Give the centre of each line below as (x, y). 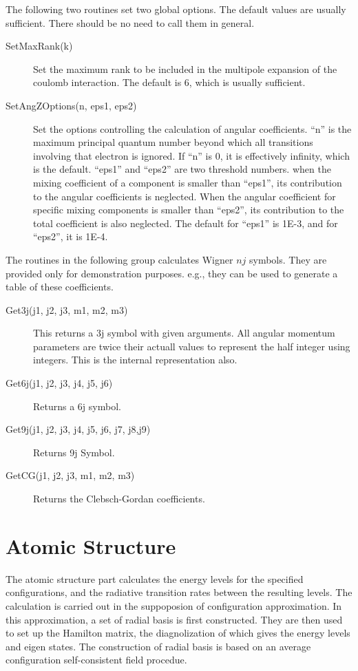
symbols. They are (288, 259)
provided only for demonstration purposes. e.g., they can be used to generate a (172, 273)
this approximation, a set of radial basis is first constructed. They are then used (174, 619)
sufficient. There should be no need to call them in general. (130, 22)
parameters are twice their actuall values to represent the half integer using (192, 346)
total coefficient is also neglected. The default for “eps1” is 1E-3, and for (186, 223)
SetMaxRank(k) (39, 46)
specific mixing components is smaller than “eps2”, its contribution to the (189, 210)
